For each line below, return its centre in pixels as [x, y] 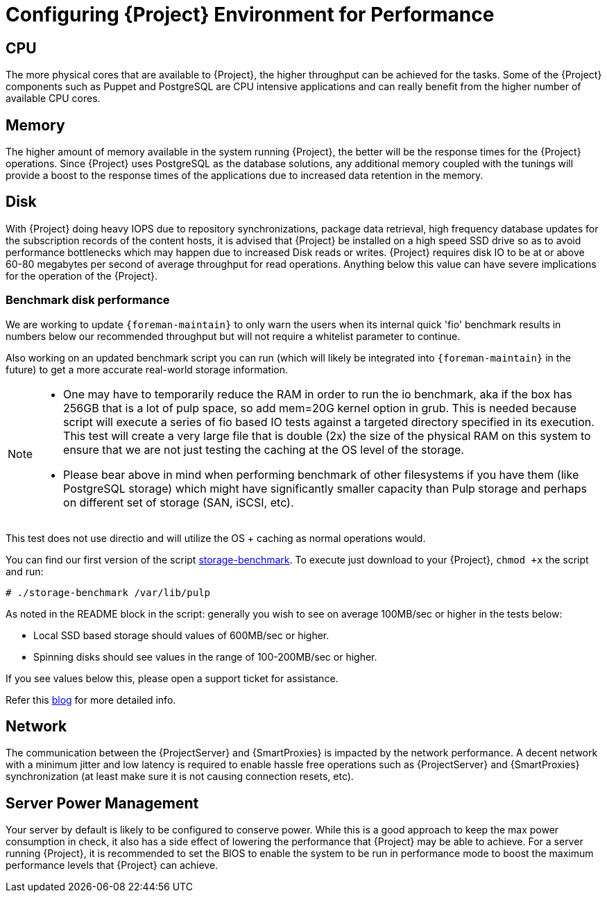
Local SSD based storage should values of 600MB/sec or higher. [181, 635]
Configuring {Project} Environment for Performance [250, 15]
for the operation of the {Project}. [82, 276]
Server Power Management [102, 803]
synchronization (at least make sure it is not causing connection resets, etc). [180, 777]
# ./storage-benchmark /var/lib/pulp [108, 592]
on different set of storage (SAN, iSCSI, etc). [179, 502]
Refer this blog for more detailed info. [91, 700]
